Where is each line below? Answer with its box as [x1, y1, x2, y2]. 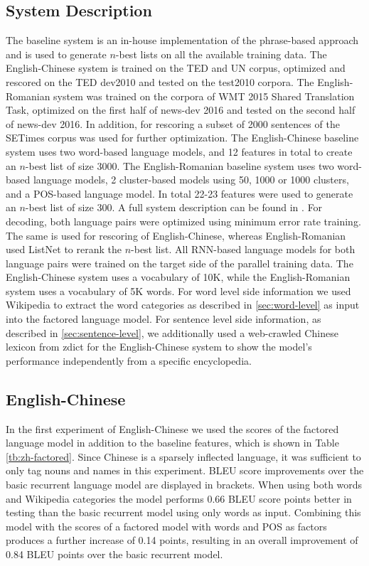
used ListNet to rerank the [6, 242, 122, 257]
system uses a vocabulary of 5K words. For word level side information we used [6, 283, 351, 298]
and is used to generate [6, 46, 107, 61]
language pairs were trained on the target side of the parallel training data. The [6, 255, 353, 270]
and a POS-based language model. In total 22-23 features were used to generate [6, 186, 353, 201]
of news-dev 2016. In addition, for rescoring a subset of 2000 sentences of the [6, 116, 340, 131]
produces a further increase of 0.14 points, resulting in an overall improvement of [6, 533, 358, 548]
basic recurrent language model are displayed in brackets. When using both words [6, 477, 363, 492]
